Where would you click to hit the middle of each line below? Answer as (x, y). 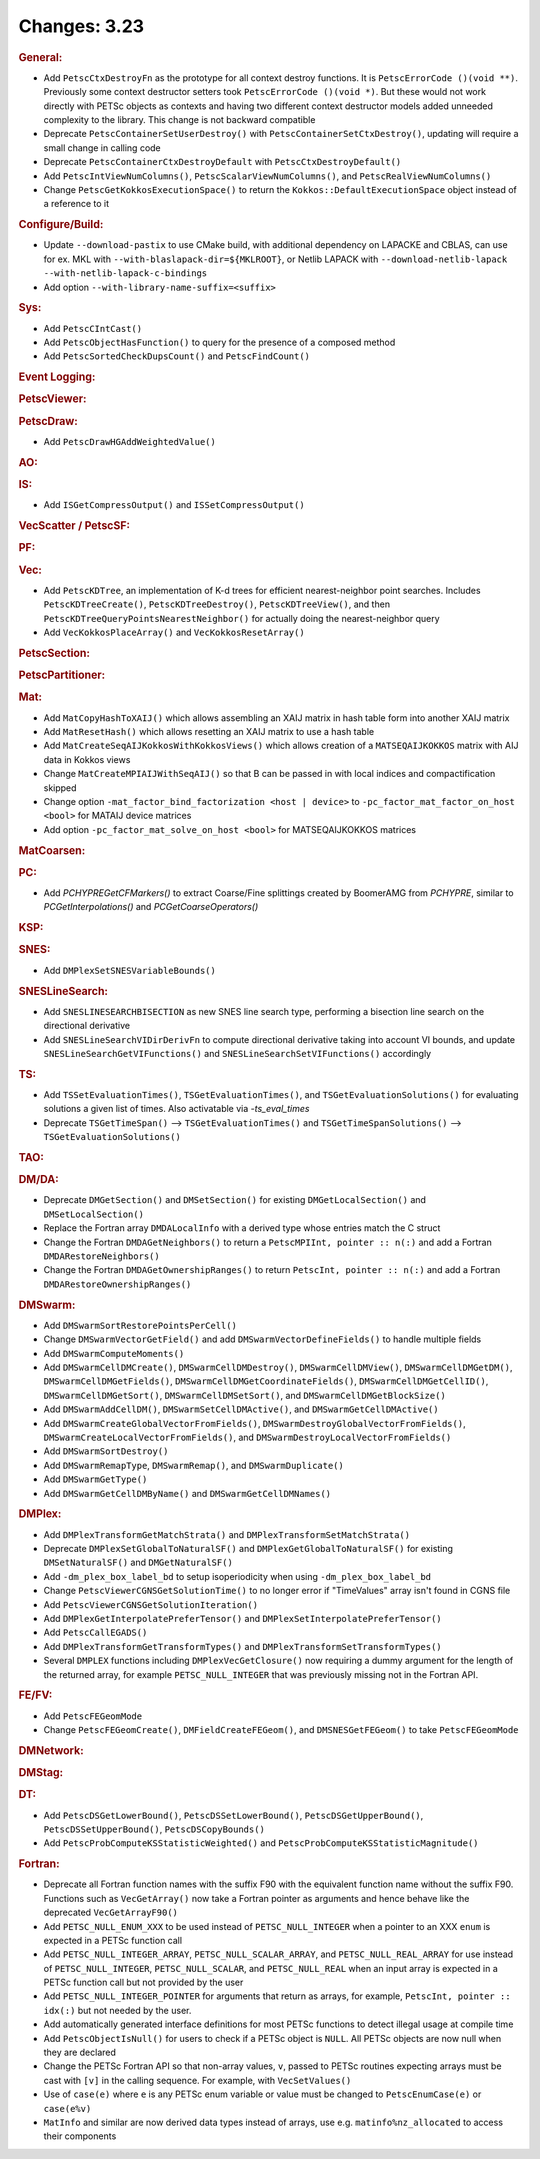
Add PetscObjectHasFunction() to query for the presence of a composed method (219, 342)
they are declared (80, 2052)
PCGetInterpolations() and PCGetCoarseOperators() (151, 907)
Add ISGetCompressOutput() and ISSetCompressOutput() (174, 505)
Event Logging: (57, 377)
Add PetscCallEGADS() (95, 1632)
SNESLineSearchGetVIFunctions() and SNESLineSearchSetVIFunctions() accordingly (237, 1053)
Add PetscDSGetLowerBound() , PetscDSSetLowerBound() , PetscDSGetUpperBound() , (233, 1815)
